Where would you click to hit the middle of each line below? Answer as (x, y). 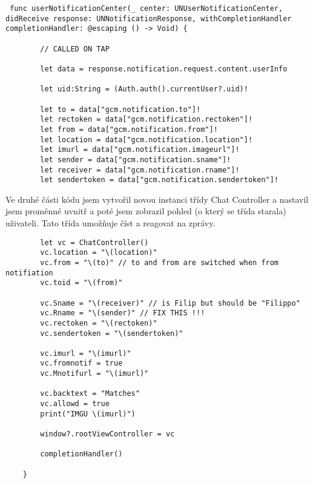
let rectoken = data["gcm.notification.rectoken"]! (147, 120)
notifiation (29, 273)
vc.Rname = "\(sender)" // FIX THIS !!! (123, 313)
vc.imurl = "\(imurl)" (86, 353)
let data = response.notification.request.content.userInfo (164, 69)
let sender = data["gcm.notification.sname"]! (136, 159)
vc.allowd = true (75, 404)
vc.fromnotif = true (81, 363)
